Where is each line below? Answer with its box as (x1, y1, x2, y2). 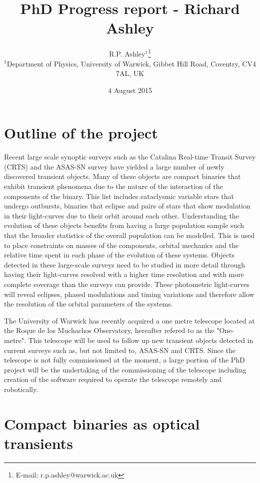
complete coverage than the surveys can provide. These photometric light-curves (4, 279, 249, 289)
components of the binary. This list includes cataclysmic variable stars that (4, 190, 234, 201)
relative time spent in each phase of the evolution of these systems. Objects (4, 249, 234, 260)
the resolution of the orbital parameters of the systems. (4, 298, 173, 309)
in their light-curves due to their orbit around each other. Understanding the (4, 210, 239, 220)
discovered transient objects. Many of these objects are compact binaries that (4, 171, 241, 181)
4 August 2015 (108, 84, 152, 95)
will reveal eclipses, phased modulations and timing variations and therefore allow (4, 288, 254, 299)
